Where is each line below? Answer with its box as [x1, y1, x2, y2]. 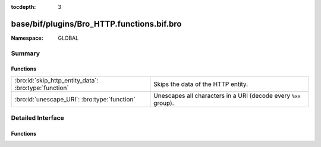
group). [153, 98, 175, 107]
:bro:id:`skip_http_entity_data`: [14, 76, 99, 84]
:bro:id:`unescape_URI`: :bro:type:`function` [14, 95, 136, 103]
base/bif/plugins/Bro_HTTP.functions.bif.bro [11, 18, 182, 29]
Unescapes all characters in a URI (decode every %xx [153, 91, 301, 100]
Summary [11, 49, 40, 57]
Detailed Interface [11, 114, 65, 122]
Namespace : [11, 34, 44, 41]
